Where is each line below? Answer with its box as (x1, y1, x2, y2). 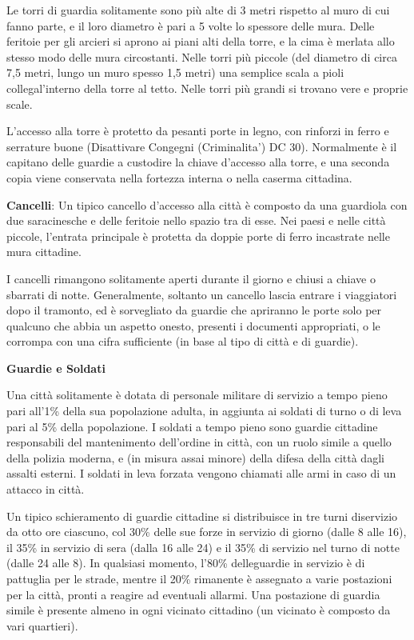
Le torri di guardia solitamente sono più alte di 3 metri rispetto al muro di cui (6, 2, 390, 18)
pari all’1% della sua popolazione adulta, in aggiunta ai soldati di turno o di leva (6, 402, 402, 419)
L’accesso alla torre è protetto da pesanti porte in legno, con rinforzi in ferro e (6, 122, 389, 139)
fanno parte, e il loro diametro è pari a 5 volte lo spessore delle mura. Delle (6, 17, 375, 34)
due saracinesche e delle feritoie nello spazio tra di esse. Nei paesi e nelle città (6, 212, 386, 229)
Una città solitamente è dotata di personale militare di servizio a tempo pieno (6, 386, 388, 403)
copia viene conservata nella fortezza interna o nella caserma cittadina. (6, 169, 352, 186)
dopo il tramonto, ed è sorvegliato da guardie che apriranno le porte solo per (6, 302, 382, 318)
